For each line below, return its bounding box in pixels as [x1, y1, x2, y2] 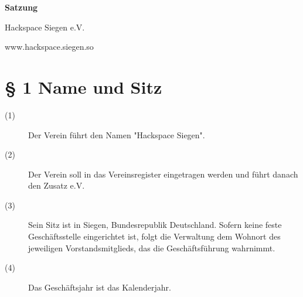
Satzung [5, 1, 38, 13]
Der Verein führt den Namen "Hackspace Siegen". [28, 128, 205, 141]
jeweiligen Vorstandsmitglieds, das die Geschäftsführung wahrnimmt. [28, 241, 275, 254]
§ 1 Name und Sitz [5, 74, 162, 98]
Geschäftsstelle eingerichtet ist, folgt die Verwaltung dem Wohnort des [28, 230, 281, 243]
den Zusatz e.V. [28, 179, 85, 192]
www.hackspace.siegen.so [5, 40, 94, 53]
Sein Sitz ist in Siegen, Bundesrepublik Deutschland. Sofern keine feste [28, 219, 282, 231]
